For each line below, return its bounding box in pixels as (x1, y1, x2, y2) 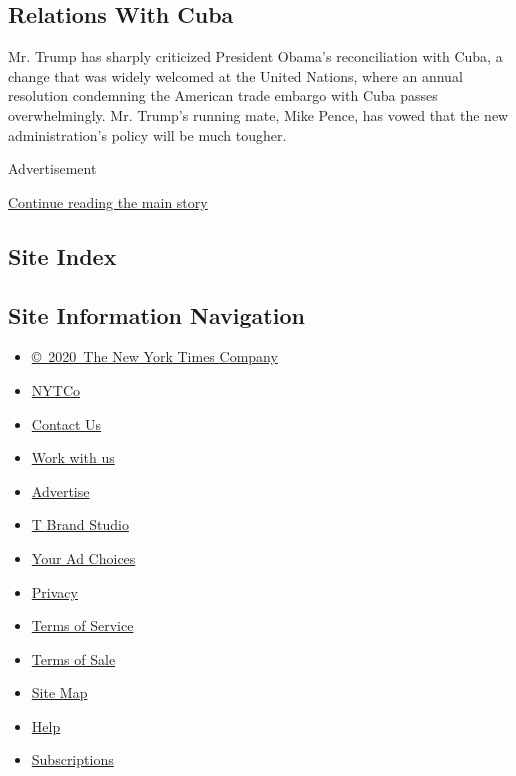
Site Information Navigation (8, 299, 305, 330)
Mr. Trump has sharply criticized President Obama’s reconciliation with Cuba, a (8, 46, 503, 67)
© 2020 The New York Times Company (31, 346, 278, 367)
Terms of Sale (31, 648, 116, 669)
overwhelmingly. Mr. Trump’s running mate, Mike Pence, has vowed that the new (8, 104, 509, 125)
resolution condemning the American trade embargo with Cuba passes (8, 85, 438, 106)
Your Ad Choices (31, 547, 136, 568)
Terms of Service (31, 615, 134, 636)
